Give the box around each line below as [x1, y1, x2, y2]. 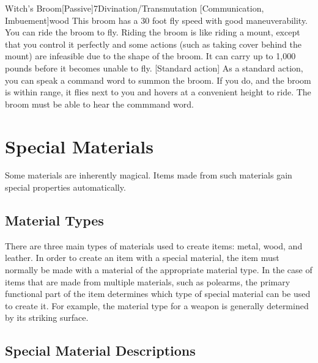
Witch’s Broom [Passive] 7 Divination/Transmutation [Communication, [5, 2, 264, 14]
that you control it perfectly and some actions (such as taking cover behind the [5, 37, 301, 50]
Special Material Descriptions [5, 341, 196, 360]
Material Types [5, 211, 104, 230]
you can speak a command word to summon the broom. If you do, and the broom [5, 73, 311, 86]
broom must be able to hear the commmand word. [5, 97, 194, 110]
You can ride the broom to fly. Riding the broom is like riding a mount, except [5, 26, 300, 38]
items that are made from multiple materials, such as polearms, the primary [5, 275, 290, 288]
